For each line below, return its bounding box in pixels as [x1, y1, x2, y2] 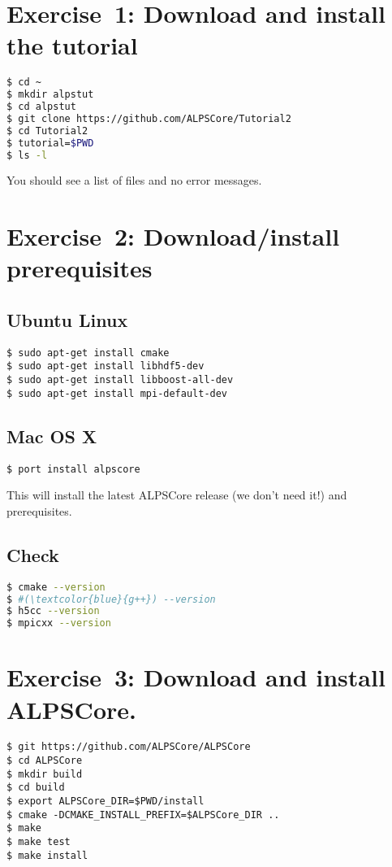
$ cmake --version [6, 581, 106, 593]
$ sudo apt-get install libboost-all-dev [6, 374, 234, 386]
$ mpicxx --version [6, 617, 111, 630]
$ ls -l [6, 149, 48, 161]
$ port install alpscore [6, 463, 140, 475]
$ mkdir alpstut [6, 89, 94, 101]
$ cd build [6, 782, 65, 794]
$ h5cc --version [6, 605, 100, 617]
